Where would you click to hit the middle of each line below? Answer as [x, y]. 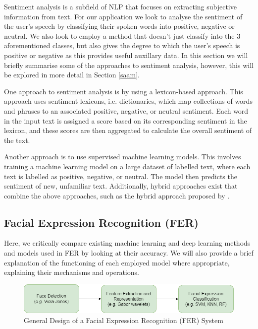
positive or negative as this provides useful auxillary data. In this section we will [126, 55]
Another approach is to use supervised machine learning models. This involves [123, 157]
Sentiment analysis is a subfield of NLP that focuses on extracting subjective [120, 6]
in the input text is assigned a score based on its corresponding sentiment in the [126, 120]
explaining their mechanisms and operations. [72, 272]
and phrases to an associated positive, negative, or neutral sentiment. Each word [126, 110]
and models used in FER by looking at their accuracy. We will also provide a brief [129, 253]
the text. [17, 140]
